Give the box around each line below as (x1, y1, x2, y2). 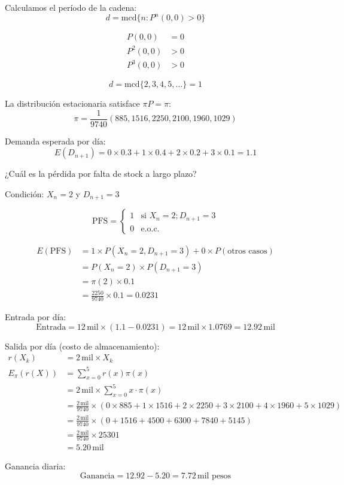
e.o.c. (141, 224, 160, 233)
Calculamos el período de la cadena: (5, 1, 137, 13)
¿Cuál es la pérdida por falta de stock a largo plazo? (5, 167, 197, 180)
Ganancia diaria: (5, 459, 66, 472)
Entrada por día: (5, 310, 66, 323)
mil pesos (197, 471, 232, 480)
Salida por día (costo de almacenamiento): (5, 339, 160, 352)
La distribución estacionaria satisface (5, 97, 140, 110)
